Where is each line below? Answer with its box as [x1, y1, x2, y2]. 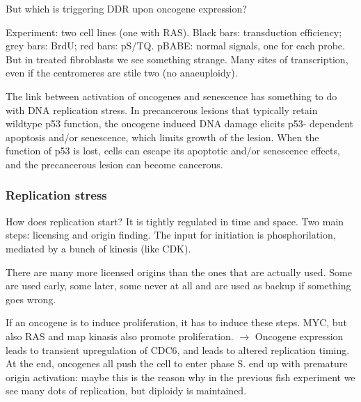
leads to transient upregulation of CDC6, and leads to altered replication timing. [6, 342, 350, 357]
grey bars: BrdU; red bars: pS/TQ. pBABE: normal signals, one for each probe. [6, 38, 345, 53]
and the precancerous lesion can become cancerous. [6, 156, 223, 171]
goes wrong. [6, 291, 56, 306]
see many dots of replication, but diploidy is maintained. [6, 383, 247, 398]
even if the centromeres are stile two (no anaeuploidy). [6, 65, 238, 80]
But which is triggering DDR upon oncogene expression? [6, 1, 247, 15]
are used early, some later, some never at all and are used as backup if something [6, 278, 351, 293]
